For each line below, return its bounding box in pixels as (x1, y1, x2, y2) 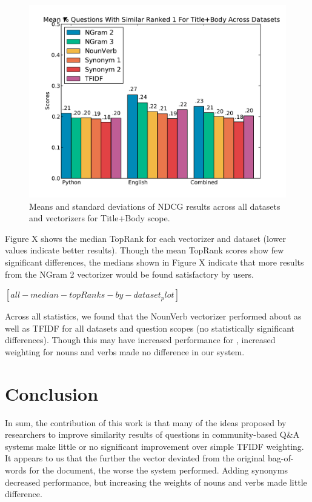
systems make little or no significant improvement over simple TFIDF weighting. (5, 440, 304, 452)
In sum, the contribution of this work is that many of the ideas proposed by (5, 416, 287, 429)
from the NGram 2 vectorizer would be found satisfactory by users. (5, 267, 254, 280)
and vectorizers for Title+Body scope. (29, 212, 170, 224)
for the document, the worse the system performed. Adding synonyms (29, 464, 288, 477)
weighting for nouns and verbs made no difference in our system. (5, 345, 245, 358)
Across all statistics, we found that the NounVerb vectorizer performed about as (5, 310, 302, 323)
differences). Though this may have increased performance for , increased (5, 333, 276, 346)
